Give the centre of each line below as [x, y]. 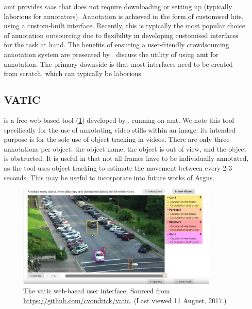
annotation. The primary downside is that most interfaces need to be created [118, 64]
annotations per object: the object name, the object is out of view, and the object [125, 148]
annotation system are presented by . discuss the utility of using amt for [111, 54]
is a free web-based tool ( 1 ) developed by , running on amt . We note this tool [119, 120]
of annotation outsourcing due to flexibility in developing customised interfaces [121, 35]
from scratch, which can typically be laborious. [74, 73]
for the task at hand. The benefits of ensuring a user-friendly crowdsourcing [117, 45]
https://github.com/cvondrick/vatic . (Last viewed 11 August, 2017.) [125, 300]
